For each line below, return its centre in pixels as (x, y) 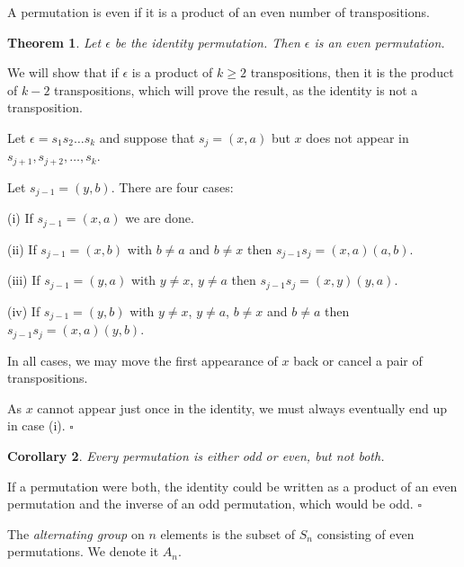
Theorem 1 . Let (54, 42)
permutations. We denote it (83, 551)
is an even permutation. (379, 42)
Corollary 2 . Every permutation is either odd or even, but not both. (196, 455)
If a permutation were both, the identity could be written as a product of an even (232, 486)
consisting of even (366, 533)
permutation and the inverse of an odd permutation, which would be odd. (210, 504)
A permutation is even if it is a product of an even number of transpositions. (219, 12)
